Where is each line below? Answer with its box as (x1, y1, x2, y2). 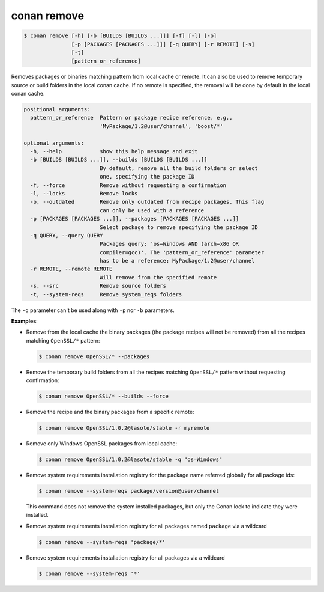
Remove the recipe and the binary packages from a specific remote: (26, 409, 194, 416)
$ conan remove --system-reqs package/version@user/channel (38, 487, 220, 495)
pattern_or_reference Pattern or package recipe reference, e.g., (30, 114, 233, 121)
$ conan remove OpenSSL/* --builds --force (38, 393, 169, 400)
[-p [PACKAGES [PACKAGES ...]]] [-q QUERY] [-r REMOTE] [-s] (71, 41, 255, 47)
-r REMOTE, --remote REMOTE (30, 266, 113, 273)
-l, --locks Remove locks (30, 190, 138, 197)
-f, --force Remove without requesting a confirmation (30, 182, 227, 189)
